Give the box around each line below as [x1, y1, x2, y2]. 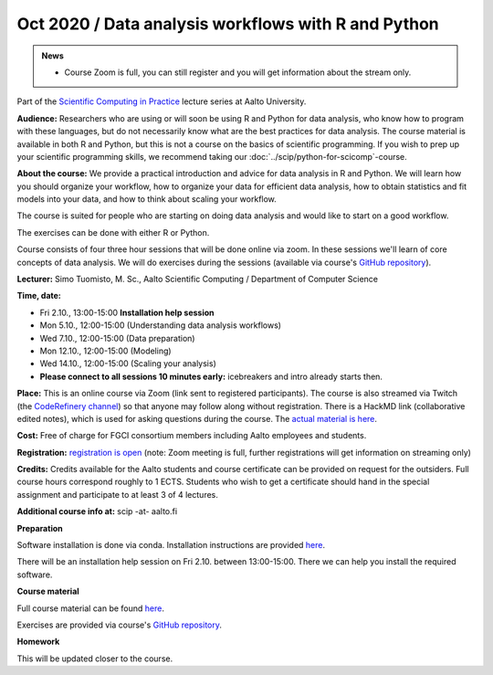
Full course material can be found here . [16, 603, 164, 614]
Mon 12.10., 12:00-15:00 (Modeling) [39, 345, 173, 356]
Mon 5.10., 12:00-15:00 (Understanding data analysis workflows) [39, 320, 282, 331]
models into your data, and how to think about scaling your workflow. [16, 194, 278, 205]
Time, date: [16, 290, 61, 301]
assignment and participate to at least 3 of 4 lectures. [16, 489, 219, 500]
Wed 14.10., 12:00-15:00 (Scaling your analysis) [39, 358, 216, 369]
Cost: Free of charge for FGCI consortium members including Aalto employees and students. [16, 430, 367, 441]
